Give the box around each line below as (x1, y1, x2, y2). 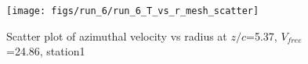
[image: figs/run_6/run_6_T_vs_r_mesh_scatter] (6, 5, 259, 16)
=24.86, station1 (6, 43, 85, 59)
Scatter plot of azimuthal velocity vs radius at (6, 27, 227, 44)
